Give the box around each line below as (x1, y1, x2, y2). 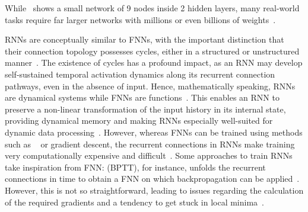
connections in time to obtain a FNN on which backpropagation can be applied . (5, 172, 300, 185)
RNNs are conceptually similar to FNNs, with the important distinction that (5, 33, 284, 46)
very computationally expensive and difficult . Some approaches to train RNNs (5, 149, 293, 162)
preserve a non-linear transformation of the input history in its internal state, (5, 102, 286, 115)
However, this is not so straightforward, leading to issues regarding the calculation (5, 184, 304, 196)
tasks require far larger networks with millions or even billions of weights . (5, 13, 276, 25)
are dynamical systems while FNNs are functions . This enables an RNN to (5, 91, 280, 104)
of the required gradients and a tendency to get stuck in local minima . (5, 195, 265, 208)
